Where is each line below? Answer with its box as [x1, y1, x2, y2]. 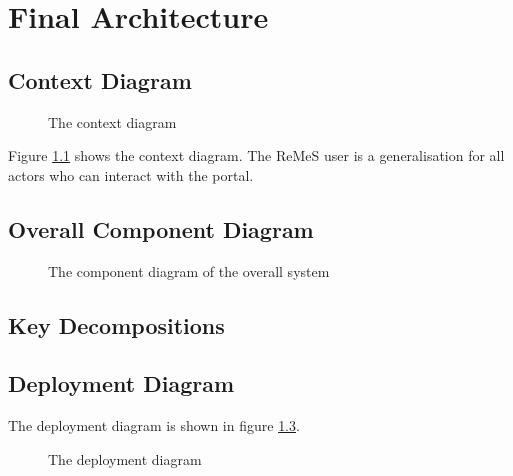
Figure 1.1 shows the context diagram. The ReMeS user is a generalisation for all [8, 145, 505, 166]
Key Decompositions [8, 309, 225, 340]
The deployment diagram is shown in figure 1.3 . [8, 415, 300, 436]
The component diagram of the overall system [48, 260, 330, 281]
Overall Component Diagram [8, 213, 314, 244]
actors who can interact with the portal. [8, 164, 254, 185]
